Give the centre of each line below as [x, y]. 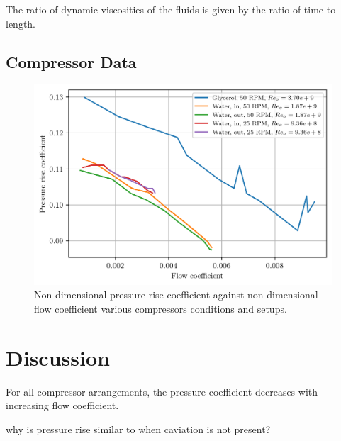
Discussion [58, 357]
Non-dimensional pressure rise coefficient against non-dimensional [176, 295]
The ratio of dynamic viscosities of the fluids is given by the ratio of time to [171, 9]
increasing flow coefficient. [62, 405]
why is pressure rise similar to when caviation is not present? [138, 429]
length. [21, 23]
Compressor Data [71, 61]
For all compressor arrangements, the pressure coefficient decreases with [162, 391]
